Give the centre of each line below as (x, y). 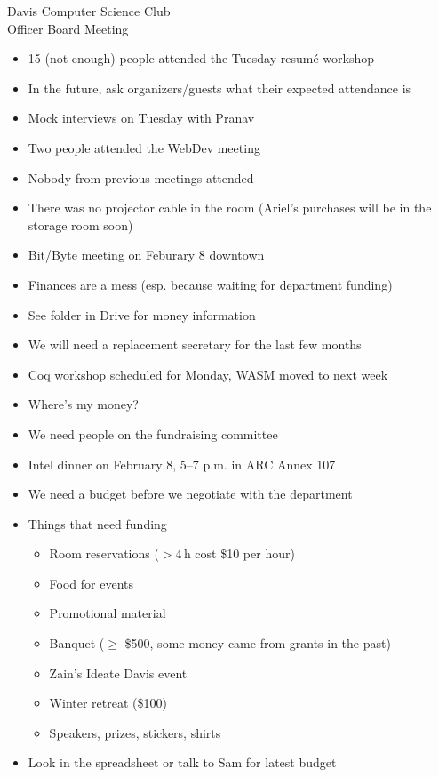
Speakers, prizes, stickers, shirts (135, 732)
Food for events (92, 583)
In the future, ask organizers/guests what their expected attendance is (219, 88)
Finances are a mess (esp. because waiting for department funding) (210, 284)
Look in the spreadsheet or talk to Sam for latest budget (182, 762)
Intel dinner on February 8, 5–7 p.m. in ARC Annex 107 (182, 464)
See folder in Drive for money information (142, 314)
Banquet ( (77, 643)
